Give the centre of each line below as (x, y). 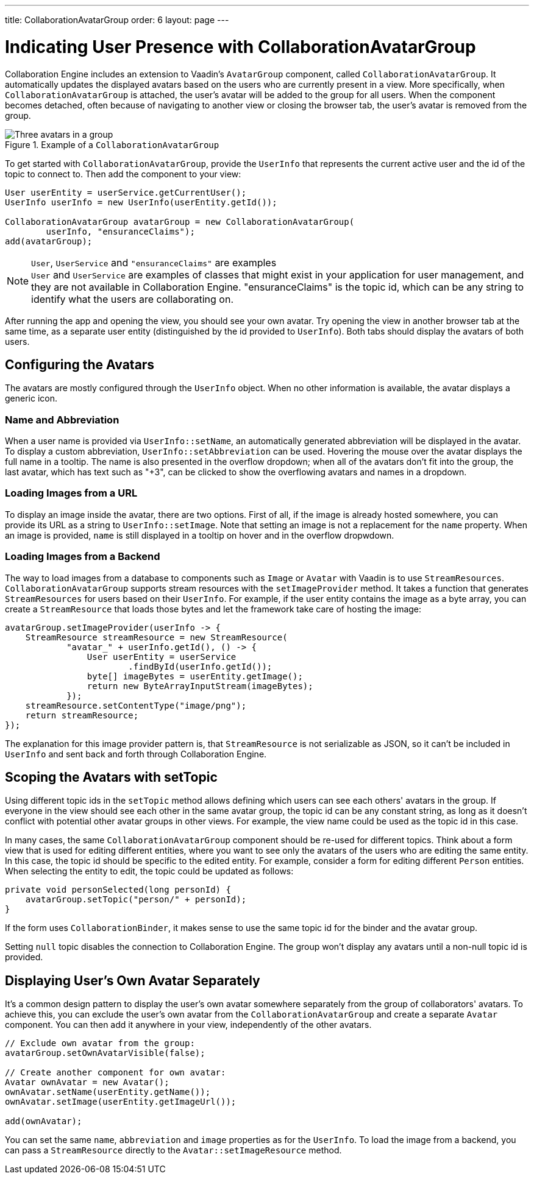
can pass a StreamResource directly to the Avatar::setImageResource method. (173, 1150)
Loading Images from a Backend (83, 557)
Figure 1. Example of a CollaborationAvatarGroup (112, 144)
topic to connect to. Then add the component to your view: (123, 174)
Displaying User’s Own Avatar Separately (133, 980)
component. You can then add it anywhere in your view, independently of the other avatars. (188, 1025)
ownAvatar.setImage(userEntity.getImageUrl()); (121, 1102)
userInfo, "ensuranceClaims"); (120, 231)
